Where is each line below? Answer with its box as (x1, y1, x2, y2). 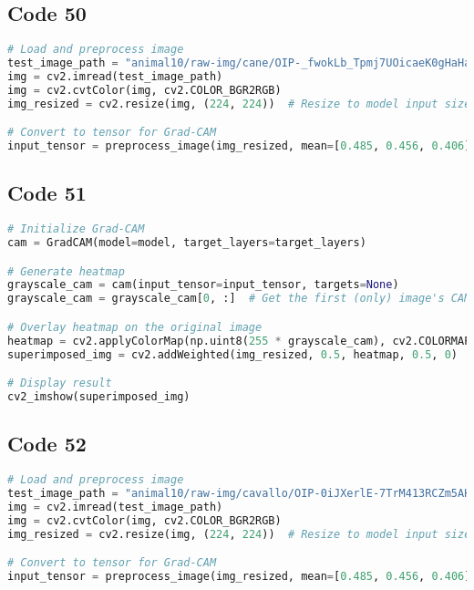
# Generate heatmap (7, 264, 125, 278)
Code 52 (7, 430, 87, 458)
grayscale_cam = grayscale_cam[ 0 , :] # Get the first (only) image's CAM (7, 292, 471, 305)
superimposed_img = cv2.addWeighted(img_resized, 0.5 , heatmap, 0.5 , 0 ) (7, 347, 459, 361)
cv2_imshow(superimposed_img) (7, 390, 191, 404)
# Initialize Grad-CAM (7, 223, 145, 236)
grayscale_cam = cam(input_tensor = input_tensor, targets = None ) (7, 278, 399, 292)
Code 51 (7, 179, 87, 207)
